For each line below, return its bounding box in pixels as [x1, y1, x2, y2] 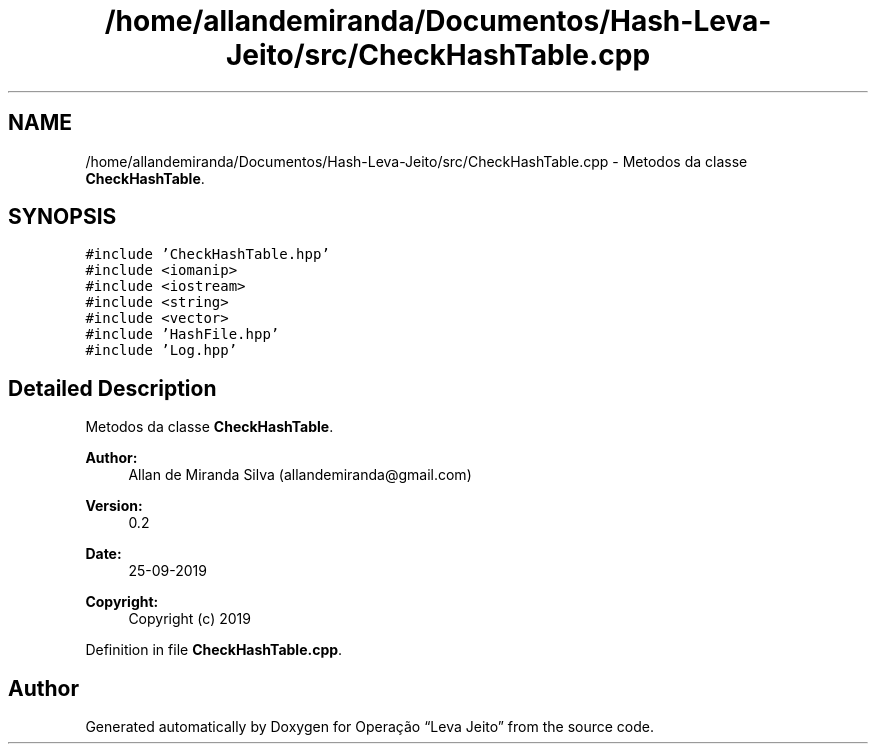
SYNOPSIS [8, 204, 117, 230]
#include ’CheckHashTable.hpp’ [85, 246, 330, 263]
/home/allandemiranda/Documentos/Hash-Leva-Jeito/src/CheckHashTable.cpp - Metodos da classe [85, 152, 748, 170]
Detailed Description [8, 375, 217, 401]
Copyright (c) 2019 [128, 610, 251, 628]
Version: [85, 497, 143, 515]
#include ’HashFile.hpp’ [85, 326, 280, 343]
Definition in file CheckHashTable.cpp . [85, 641, 343, 659]
